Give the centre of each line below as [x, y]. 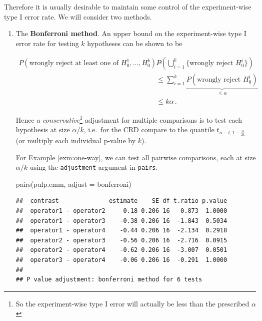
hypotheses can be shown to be [135, 43]
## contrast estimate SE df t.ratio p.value [121, 201]
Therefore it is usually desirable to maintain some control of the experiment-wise [128, 7]
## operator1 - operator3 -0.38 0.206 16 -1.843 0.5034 [121, 221]
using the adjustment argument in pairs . [94, 167]
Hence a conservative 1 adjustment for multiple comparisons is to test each [129, 119]
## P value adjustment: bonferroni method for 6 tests [109, 280]
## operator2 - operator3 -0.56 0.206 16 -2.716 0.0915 [121, 240]
